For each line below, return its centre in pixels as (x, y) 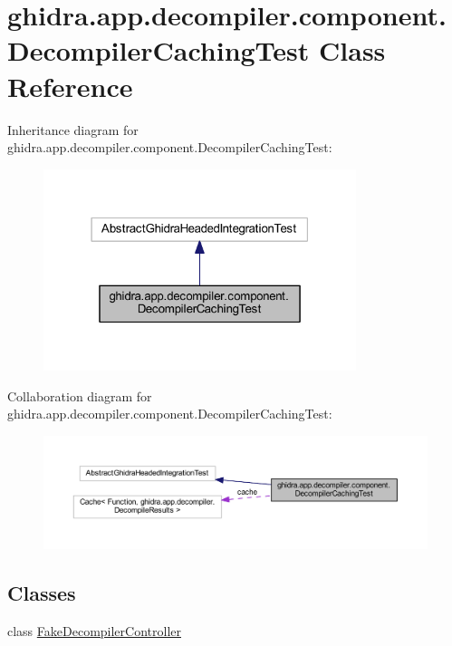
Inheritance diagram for (73, 129)
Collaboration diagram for (80, 395)
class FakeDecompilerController (94, 631)
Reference (70, 86)
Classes (42, 593)
